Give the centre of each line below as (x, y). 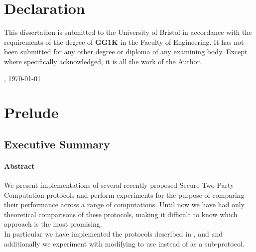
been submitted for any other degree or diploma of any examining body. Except (126, 52)
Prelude (31, 112)
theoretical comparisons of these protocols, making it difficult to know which (121, 214)
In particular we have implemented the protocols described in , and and (114, 234)
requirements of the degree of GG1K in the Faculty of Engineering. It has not (124, 42)
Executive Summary (57, 144)
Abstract (19, 166)
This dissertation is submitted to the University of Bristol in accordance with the (128, 32)
